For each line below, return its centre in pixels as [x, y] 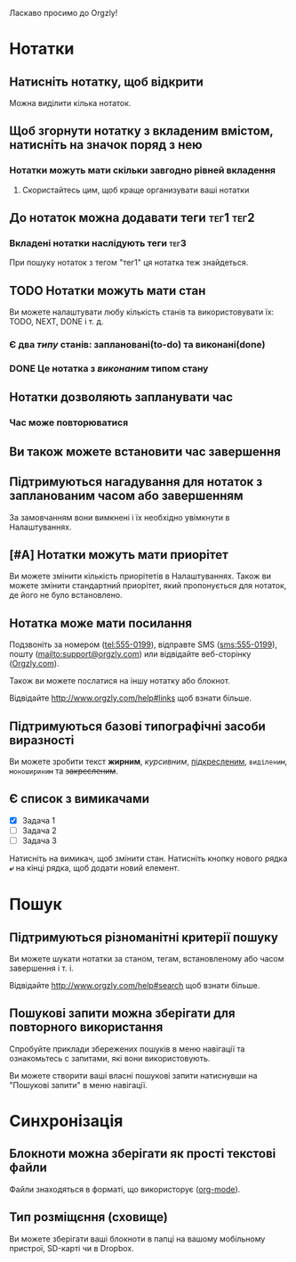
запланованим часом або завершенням [126, 496]
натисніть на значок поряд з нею [106, 145]
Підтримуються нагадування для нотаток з [136, 482]
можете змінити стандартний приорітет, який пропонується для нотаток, [148, 586]
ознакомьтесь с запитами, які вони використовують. [110, 1058]
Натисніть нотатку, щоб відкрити [107, 82]
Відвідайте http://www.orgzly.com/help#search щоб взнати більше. [135, 985]
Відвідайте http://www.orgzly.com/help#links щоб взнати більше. [130, 698]
